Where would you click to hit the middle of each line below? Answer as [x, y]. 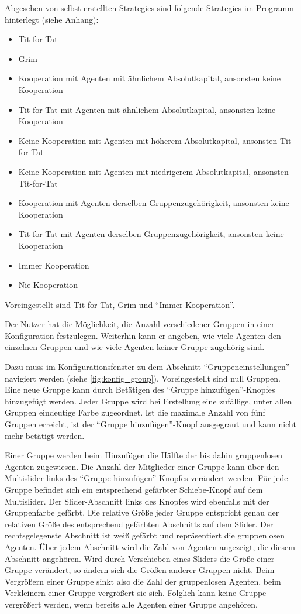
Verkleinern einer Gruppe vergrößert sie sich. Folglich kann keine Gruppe [136, 593]
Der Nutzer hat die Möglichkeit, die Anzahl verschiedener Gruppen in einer [140, 324]
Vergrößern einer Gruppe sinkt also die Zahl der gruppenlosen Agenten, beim [143, 581]
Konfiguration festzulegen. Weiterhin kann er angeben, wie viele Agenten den [143, 335]
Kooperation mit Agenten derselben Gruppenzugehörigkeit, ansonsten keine [154, 203]
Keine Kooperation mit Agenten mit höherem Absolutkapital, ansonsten [148, 140]
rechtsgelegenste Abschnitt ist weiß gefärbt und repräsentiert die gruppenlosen [145, 535]
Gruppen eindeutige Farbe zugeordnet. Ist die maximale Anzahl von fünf [135, 412]
